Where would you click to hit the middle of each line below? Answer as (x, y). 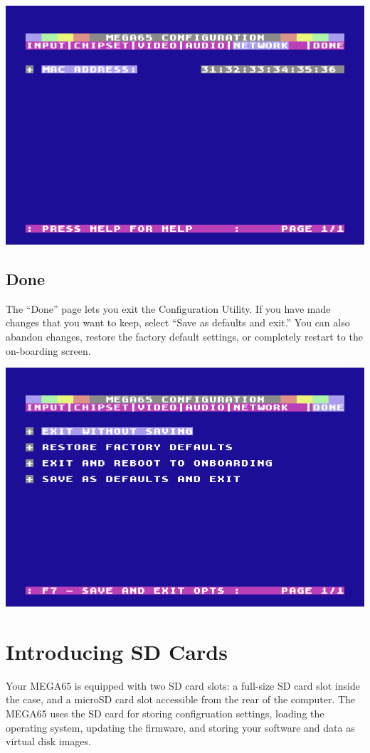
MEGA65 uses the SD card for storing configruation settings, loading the (165, 714)
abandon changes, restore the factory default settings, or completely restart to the (184, 336)
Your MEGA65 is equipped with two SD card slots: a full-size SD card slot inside (183, 685)
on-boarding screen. (48, 350)
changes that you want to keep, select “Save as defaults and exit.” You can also (178, 322)
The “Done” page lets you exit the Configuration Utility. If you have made (168, 308)
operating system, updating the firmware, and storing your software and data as (180, 727)
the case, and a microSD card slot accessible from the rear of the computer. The (181, 699)
